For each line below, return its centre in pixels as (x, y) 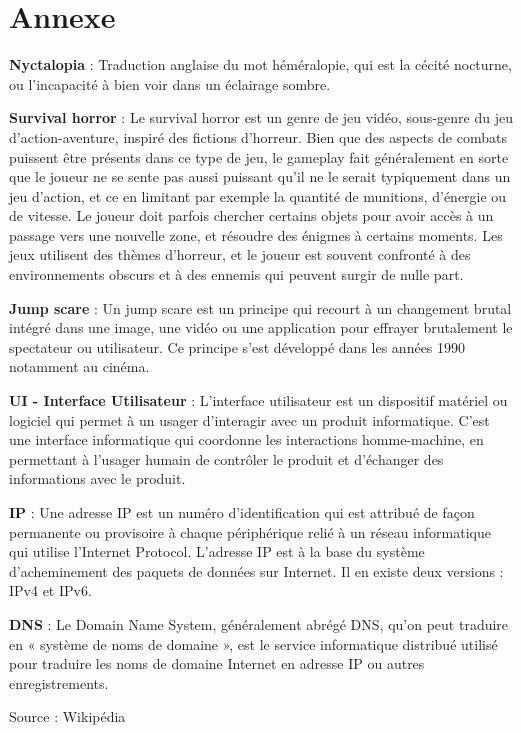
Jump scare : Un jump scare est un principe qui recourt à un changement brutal (260, 307)
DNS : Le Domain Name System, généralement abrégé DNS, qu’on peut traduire (259, 623)
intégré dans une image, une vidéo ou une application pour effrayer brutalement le (261, 327)
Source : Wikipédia (67, 716)
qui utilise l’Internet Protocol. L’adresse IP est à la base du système (217, 551)
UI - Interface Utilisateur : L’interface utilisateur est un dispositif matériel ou (258, 400)
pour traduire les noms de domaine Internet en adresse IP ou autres (217, 663)
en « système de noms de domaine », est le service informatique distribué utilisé (253, 643)
